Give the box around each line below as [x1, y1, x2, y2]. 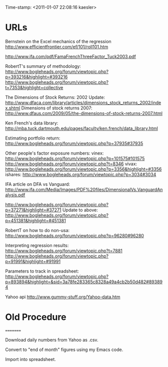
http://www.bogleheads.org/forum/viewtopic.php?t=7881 [5, 248, 122, 254]
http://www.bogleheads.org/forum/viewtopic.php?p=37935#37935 [5, 140, 143, 146]
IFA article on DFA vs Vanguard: [5, 181, 70, 187]
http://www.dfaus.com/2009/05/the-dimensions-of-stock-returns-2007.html [5, 110, 162, 116]
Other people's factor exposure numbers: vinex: [5, 150, 104, 156]
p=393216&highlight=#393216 [5, 74, 68, 80]
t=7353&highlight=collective [5, 84, 63, 90]
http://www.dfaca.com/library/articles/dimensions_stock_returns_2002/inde [5, 99, 161, 105]
